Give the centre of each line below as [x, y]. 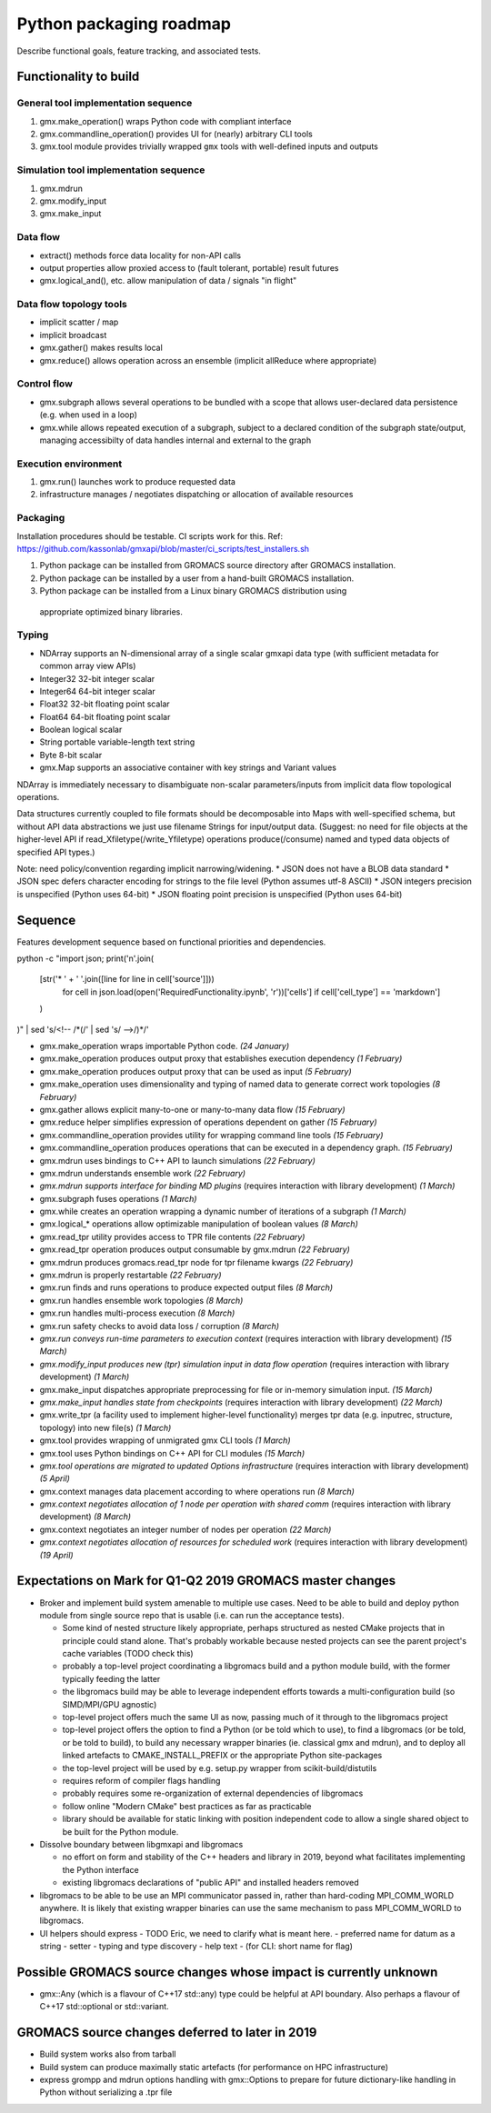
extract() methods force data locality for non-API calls [140, 255]
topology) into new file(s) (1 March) [105, 1427]
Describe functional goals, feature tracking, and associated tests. [139, 51]
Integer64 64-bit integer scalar [98, 691]
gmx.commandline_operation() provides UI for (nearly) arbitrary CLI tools [176, 134]
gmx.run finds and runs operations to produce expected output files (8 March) [186, 1287]
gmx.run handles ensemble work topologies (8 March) [141, 1300]
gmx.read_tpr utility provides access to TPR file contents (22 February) [172, 1237]
